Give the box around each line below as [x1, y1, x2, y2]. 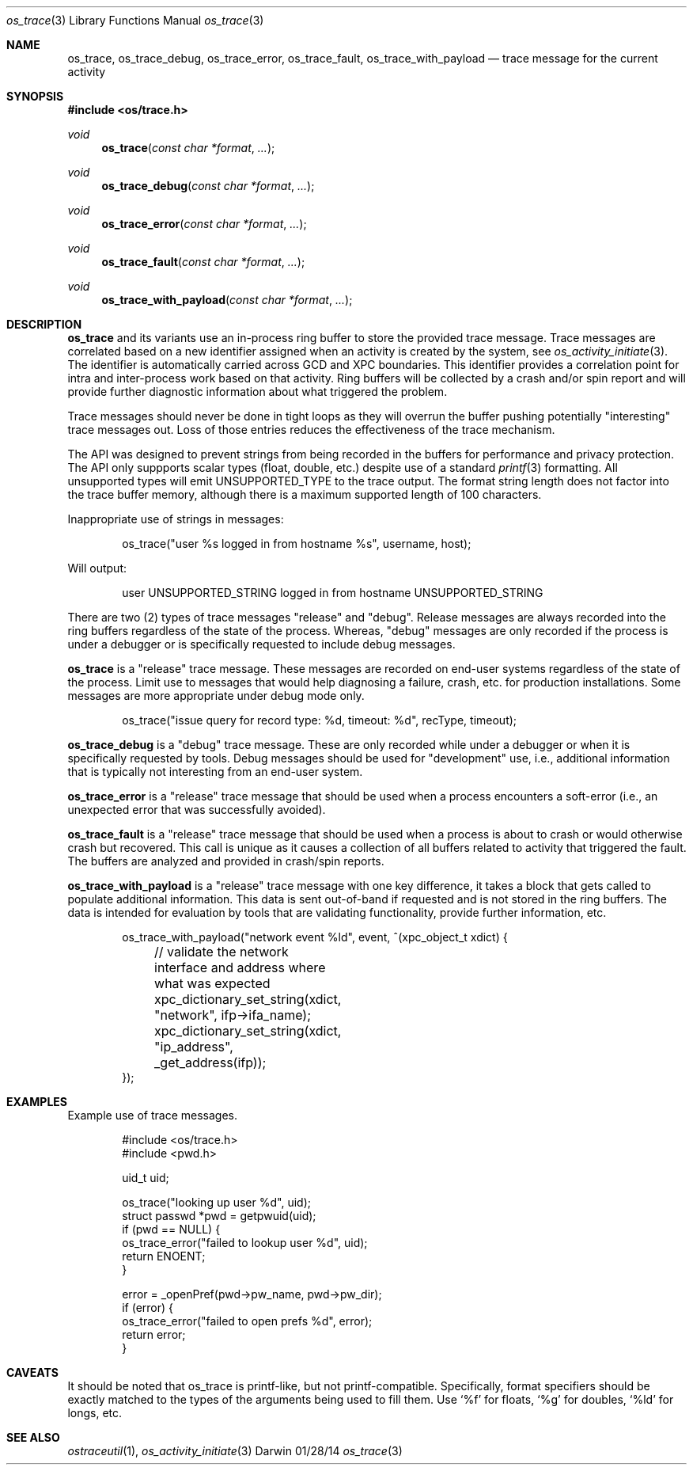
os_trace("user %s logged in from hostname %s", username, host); [122, 537, 471, 550]
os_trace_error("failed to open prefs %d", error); [122, 1314, 373, 1328]
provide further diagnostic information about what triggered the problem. [67, 385, 448, 398]
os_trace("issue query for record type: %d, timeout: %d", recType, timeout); [122, 713, 517, 727]
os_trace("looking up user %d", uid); [122, 1195, 311, 1209]
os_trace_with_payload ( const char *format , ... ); [101, 293, 353, 306]
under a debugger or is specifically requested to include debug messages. [67, 637, 456, 651]
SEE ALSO [6, 1431, 60, 1444]
